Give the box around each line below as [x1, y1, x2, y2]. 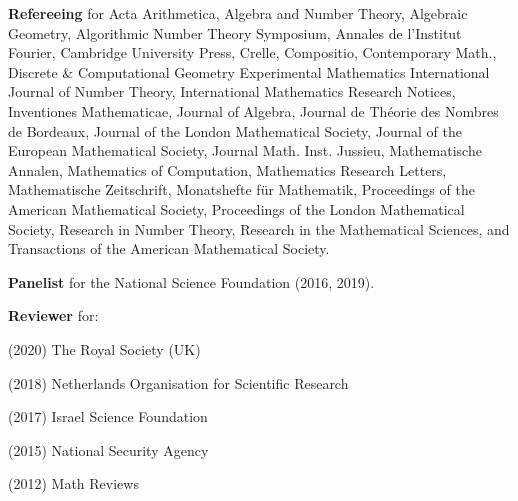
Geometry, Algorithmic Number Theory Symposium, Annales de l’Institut [8, 22, 462, 43]
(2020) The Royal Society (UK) [8, 338, 201, 359]
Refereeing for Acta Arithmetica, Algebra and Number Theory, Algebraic [8, 3, 468, 23]
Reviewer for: [8, 305, 99, 326]
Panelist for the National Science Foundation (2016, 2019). [8, 271, 375, 292]
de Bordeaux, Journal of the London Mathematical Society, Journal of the [8, 120, 463, 141]
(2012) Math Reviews [8, 473, 139, 494]
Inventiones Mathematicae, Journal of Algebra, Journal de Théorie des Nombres [8, 100, 499, 121]
